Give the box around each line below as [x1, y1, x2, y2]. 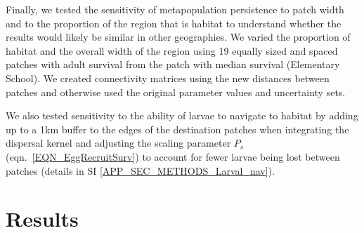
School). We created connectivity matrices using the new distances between [6, 70, 330, 85]
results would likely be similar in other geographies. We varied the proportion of [6, 29, 351, 44]
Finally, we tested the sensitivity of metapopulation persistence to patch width [6, 2, 344, 16]
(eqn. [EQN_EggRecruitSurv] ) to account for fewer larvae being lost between [6, 149, 340, 164]
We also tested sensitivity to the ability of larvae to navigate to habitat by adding [6, 108, 358, 123]
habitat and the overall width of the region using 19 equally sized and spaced [6, 43, 338, 58]
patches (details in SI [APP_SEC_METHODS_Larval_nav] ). [6, 163, 275, 178]
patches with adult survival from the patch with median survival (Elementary [6, 57, 340, 72]
